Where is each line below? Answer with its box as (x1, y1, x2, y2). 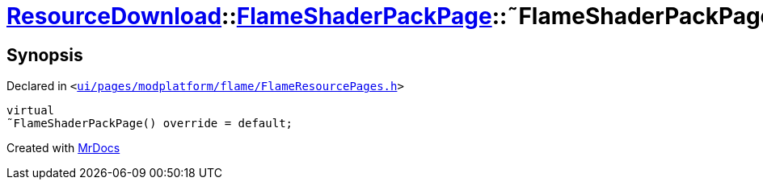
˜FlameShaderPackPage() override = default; (6, 117, 293, 130)
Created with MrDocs (6, 141, 120, 155)
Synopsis (6, 44, 83, 65)
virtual (6, 104, 55, 118)
